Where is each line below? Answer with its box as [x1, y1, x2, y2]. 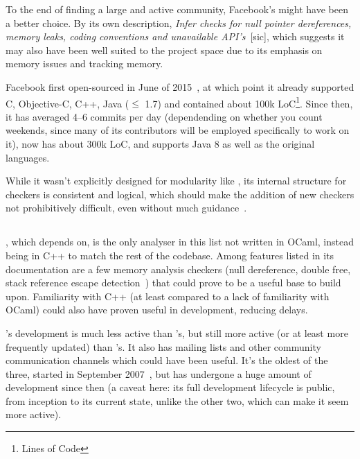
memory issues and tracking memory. [6, 56, 163, 71]
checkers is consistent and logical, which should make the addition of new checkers [6, 187, 354, 201]
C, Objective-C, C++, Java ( [6, 96, 129, 110]
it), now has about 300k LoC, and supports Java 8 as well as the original [6, 137, 315, 150]
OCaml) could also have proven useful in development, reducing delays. [6, 302, 308, 317]
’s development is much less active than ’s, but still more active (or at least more [6, 325, 348, 340]
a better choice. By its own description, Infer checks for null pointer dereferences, [6, 15, 352, 30]
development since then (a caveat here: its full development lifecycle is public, [6, 380, 335, 395]
